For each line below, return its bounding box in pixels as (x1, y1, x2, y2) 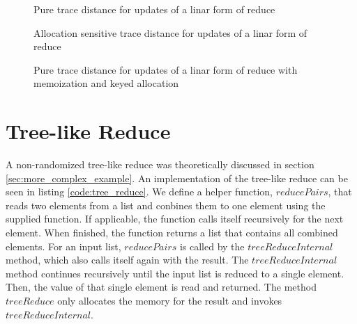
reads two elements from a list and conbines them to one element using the (6, 197, 326, 212)
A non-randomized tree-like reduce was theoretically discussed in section (6, 157, 314, 172)
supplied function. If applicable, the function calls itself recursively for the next (6, 211, 344, 226)
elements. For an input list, (6, 238, 121, 253)
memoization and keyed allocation (33, 76, 179, 90)
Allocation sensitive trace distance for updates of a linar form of (33, 25, 307, 40)
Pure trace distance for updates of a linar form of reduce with (33, 62, 298, 76)
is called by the (179, 238, 245, 253)
